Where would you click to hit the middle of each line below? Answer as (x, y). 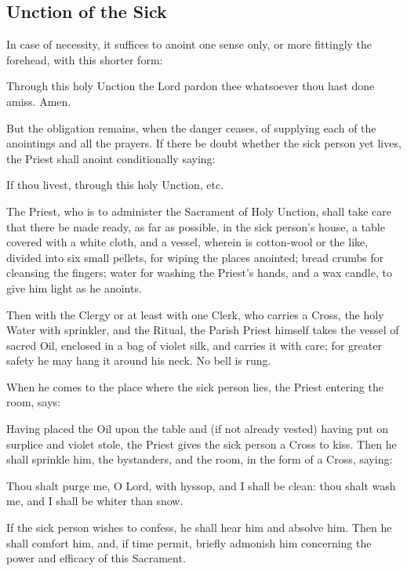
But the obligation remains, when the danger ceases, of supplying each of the (191, 127)
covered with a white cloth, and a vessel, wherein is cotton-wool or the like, (187, 242)
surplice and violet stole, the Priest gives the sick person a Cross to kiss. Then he (202, 444)
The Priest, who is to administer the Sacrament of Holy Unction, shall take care (199, 211)
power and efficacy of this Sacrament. (96, 558)
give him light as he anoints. (74, 287)
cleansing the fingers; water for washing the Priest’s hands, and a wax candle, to (199, 273)
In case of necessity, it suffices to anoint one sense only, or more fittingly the (189, 44)
